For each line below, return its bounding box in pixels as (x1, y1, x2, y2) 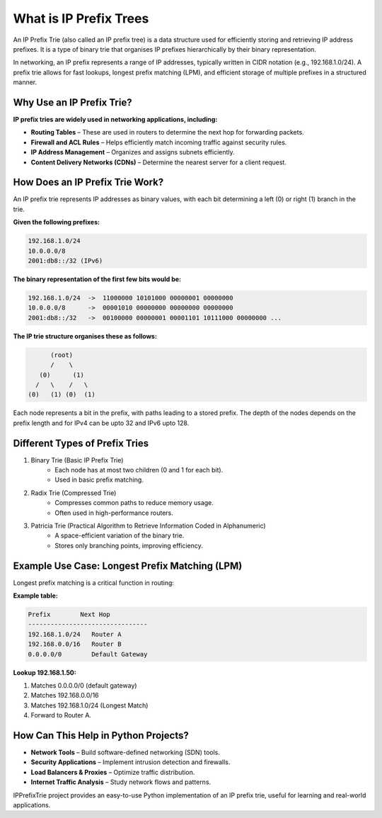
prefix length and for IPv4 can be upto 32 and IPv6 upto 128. (13, 419, 190, 427)
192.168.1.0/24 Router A (28, 630, 122, 638)
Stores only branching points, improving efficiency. (54, 541, 203, 550)
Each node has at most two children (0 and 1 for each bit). (54, 465, 224, 474)
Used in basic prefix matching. (54, 475, 144, 484)
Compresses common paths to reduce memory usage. (54, 499, 214, 507)
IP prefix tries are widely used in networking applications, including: (13, 115, 218, 124)
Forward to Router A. (30, 711, 92, 720)
